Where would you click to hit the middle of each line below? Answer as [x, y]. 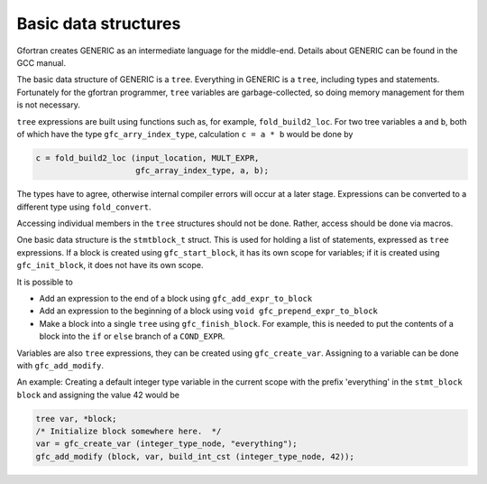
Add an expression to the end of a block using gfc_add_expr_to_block [176, 298]
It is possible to [45, 282]
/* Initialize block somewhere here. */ [129, 432]
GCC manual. [41, 62]
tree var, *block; [76, 419]
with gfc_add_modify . [60, 365]
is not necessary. [48, 105]
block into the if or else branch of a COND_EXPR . [132, 336]
